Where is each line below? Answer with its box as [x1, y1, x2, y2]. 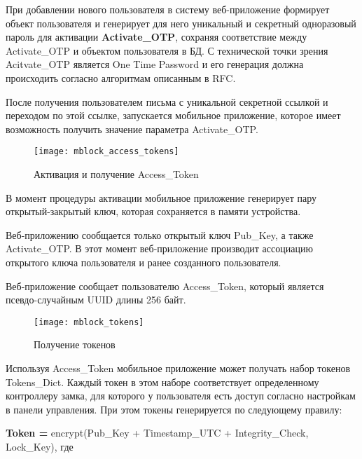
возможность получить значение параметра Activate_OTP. [6, 121, 258, 136]
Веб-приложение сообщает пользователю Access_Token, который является [6, 278, 324, 293]
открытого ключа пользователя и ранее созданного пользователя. [6, 254, 281, 269]
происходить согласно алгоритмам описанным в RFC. [6, 70, 236, 85]
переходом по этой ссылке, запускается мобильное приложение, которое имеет [6, 108, 341, 123]
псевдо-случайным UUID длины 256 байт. [6, 292, 186, 307]
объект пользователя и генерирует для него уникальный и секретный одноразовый [6, 15, 356, 30]
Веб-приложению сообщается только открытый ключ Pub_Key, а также [6, 227, 314, 242]
